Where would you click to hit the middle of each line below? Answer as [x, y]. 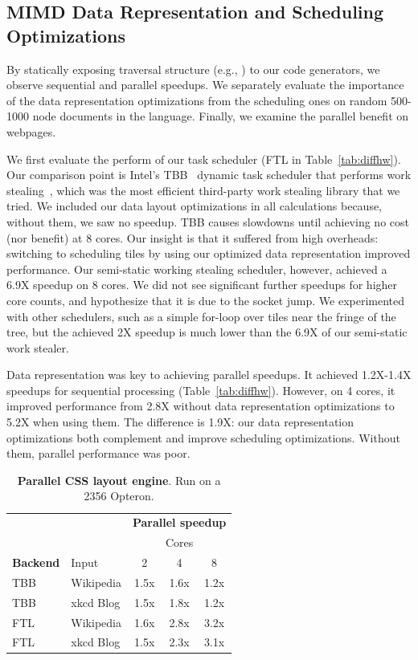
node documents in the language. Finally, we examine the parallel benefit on [221, 116]
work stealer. [38, 347]
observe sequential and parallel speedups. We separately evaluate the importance [205, 85]
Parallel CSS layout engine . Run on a [119, 480]
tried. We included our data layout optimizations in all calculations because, [195, 206]
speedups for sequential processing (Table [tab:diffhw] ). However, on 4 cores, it [201, 390]
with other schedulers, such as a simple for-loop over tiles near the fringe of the [201, 316]
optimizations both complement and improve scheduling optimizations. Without [203, 437]
